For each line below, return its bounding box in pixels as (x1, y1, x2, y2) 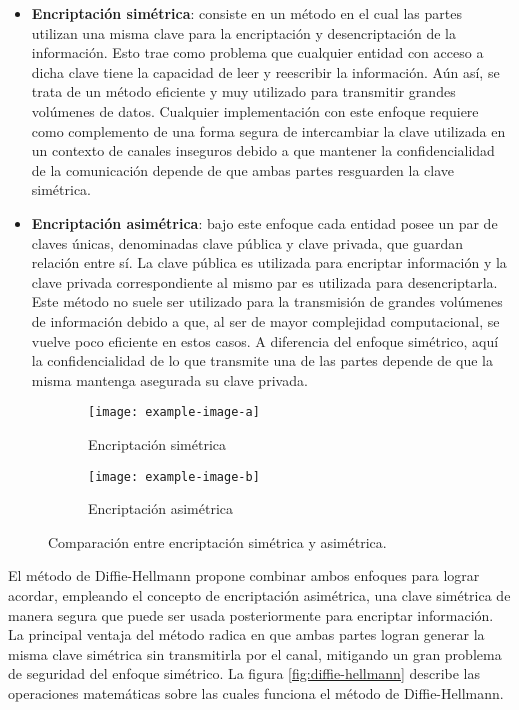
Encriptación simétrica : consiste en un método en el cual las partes (31, 3, 462, 23)
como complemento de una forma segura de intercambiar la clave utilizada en (31, 120, 506, 141)
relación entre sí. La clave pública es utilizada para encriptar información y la (31, 252, 507, 273)
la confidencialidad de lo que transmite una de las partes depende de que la (31, 350, 493, 371)
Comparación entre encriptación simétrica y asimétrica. (48, 531, 387, 552)
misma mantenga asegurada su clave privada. (31, 369, 308, 390)
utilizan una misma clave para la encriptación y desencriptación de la (31, 22, 456, 43)
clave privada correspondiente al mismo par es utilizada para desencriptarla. (31, 271, 498, 292)
